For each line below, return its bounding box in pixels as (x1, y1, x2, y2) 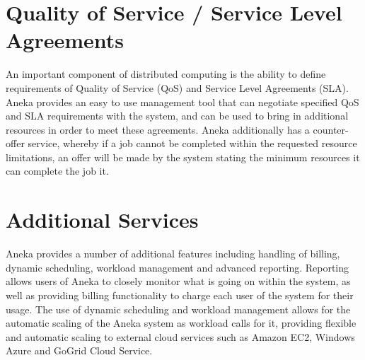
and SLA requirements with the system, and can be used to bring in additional (6, 108, 349, 123)
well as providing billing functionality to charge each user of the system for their (6, 287, 354, 302)
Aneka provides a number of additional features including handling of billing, (6, 246, 340, 261)
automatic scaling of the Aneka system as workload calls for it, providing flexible (6, 315, 357, 330)
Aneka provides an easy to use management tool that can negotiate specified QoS (6, 94, 359, 109)
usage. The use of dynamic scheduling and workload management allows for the (6, 301, 351, 316)
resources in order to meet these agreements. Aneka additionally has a (6, 122, 310, 137)
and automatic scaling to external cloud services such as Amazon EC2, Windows (6, 329, 355, 344)
